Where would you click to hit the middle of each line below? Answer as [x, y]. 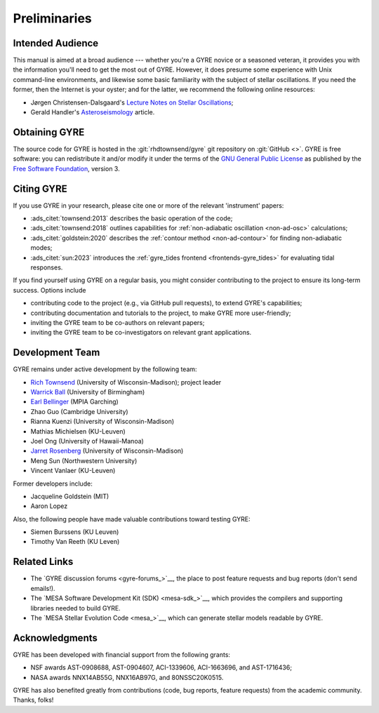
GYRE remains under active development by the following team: [105, 369]
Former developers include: [53, 484]
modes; [41, 248]
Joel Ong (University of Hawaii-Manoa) [87, 441]
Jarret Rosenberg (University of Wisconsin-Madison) [107, 451]
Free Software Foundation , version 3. [66, 168]
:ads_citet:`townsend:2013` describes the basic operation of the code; [132, 218]
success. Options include [49, 290]
